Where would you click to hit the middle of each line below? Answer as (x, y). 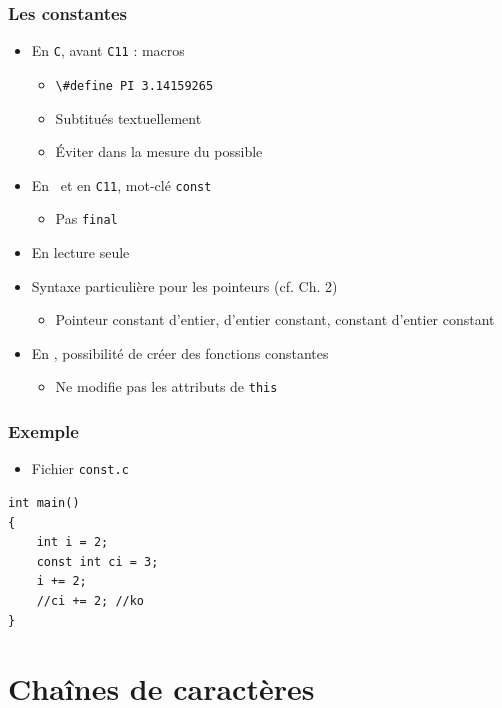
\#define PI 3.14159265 (134, 85)
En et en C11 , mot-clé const (121, 184)
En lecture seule (80, 252)
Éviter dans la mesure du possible (159, 151)
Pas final (86, 218)
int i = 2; (72, 542)
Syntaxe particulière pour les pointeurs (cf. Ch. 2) (184, 285)
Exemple (43, 430)
